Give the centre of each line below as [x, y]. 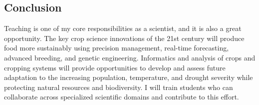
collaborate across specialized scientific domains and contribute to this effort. [122, 97]
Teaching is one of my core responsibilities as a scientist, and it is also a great [123, 28]
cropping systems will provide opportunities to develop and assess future [115, 67]
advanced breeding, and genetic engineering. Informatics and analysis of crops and [130, 57]
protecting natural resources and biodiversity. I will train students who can [119, 87]
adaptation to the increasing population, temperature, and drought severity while [129, 77]
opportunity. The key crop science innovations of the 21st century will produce [124, 38]
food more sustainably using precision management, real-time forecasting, [117, 48]
